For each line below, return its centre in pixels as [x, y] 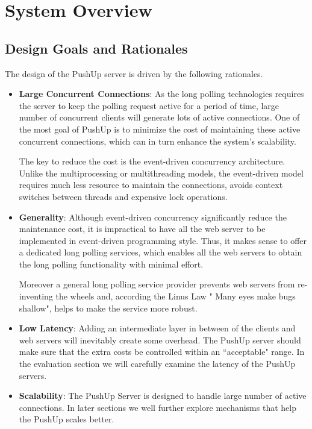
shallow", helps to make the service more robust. [108, 308]
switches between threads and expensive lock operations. [123, 196]
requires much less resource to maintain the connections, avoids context [151, 185]
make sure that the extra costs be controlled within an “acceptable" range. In [162, 352]
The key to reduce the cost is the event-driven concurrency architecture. [152, 161]
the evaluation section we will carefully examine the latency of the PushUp [157, 364]
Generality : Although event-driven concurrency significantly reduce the [153, 217]
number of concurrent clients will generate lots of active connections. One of [159, 117]
